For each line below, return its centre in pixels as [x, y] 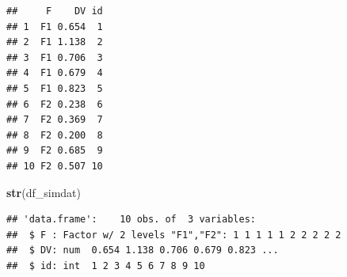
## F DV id [55, 11]
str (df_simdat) [44, 192]
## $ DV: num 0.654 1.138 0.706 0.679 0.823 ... [143, 250]
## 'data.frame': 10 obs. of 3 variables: [131, 220]
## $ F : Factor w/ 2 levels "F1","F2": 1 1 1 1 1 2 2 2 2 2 [174, 235]
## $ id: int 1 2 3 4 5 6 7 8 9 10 [106, 266]
